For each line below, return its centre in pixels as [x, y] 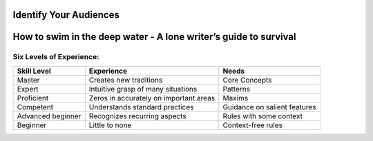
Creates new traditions [126, 80]
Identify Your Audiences [66, 15]
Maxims [236, 98]
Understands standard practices [141, 107]
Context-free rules [253, 125]
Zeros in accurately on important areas [152, 98]
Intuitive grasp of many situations [143, 89]
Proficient [33, 98]
